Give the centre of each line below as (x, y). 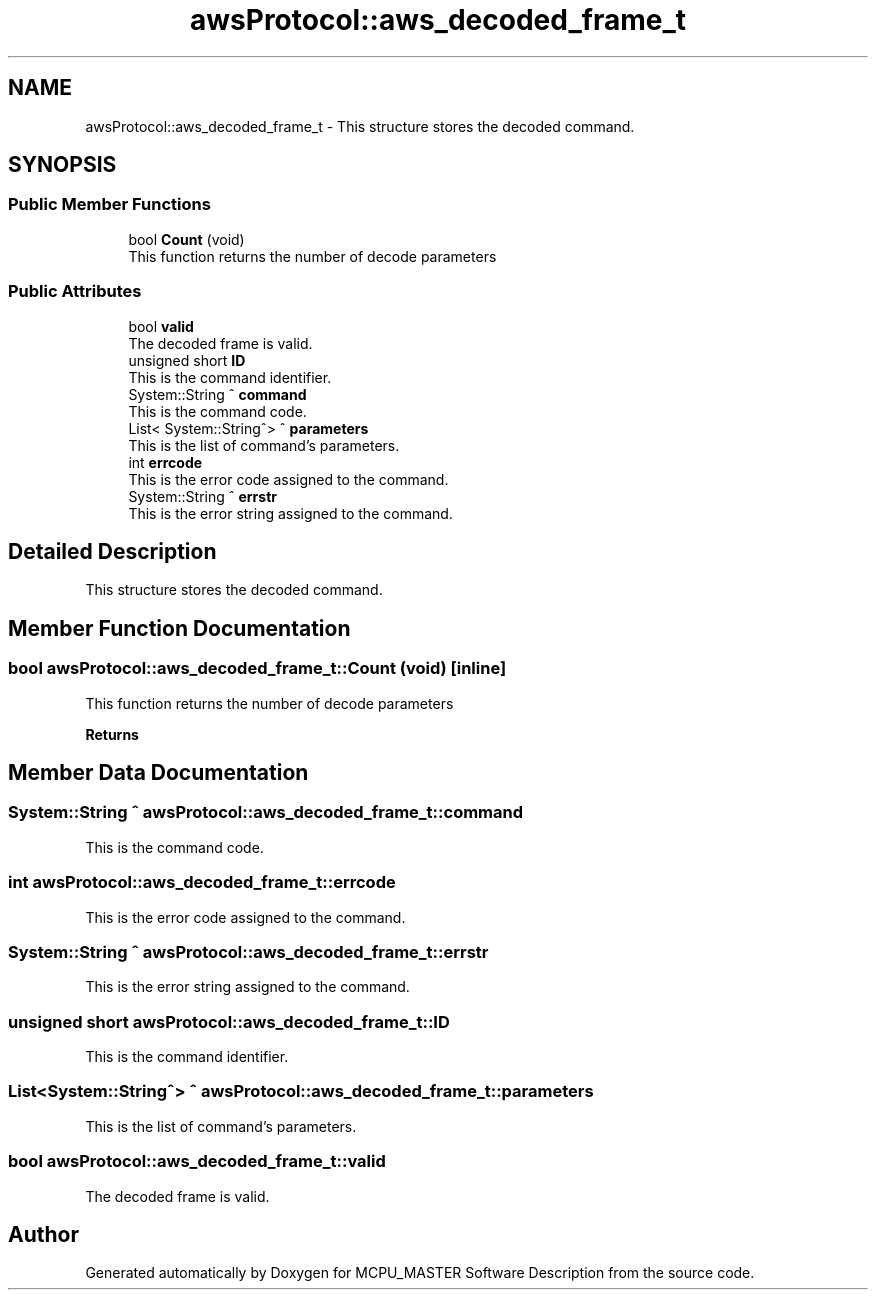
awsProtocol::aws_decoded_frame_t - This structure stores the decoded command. (360, 126)
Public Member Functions (109, 204)
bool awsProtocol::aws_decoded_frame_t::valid (197, 1161)
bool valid (161, 326)
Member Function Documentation (179, 628)
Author (43, 1235)
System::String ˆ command (217, 394)
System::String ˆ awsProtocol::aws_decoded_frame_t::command (266, 812)
